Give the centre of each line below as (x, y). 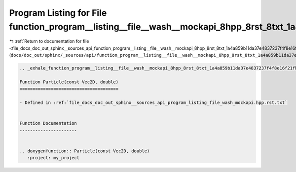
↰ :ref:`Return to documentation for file (49, 41)
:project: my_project (54, 158)
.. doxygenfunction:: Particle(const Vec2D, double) (85, 151)
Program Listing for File (58, 13)
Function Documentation (48, 123)
